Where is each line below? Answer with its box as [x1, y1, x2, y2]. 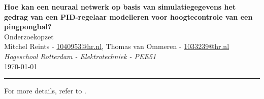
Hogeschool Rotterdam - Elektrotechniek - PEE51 [4, 51, 156, 61]
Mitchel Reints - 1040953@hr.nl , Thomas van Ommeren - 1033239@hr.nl [4, 41, 229, 52]
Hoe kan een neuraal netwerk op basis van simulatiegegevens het [4, 2, 236, 12]
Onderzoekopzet [4, 31, 54, 41]
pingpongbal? [4, 21, 52, 32]
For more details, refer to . [4, 85, 86, 96]
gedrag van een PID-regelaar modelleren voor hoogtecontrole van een [4, 11, 253, 22]
